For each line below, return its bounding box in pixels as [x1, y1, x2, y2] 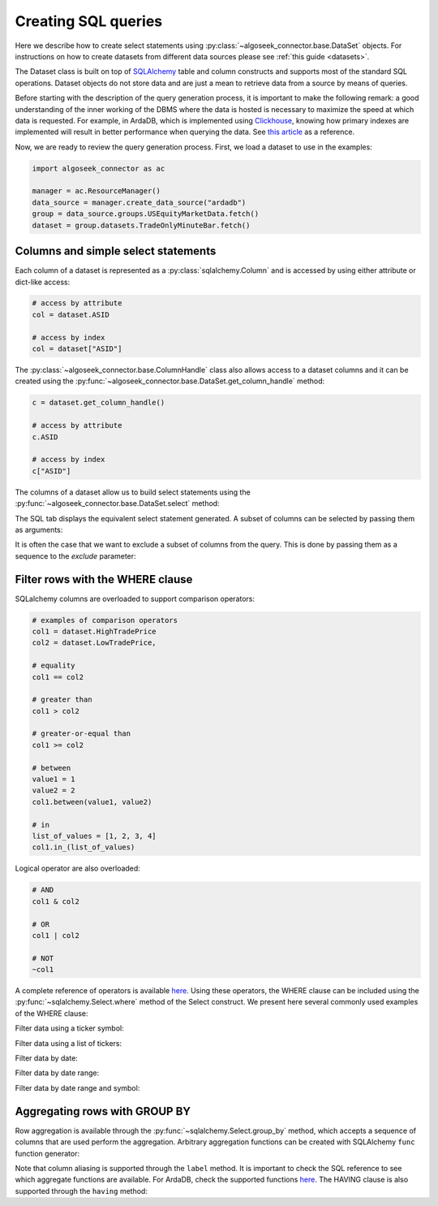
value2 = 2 [32, 786, 75, 795]
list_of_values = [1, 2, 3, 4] [32, 832, 157, 841]
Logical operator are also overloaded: [15, 863, 141, 873]
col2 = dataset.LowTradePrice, [32, 638, 157, 647]
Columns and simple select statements [15, 244, 217, 258]
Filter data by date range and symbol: [15, 1083, 140, 1092]
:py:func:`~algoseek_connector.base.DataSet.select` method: [15, 499, 220, 508]
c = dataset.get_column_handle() [32, 398, 165, 408]
